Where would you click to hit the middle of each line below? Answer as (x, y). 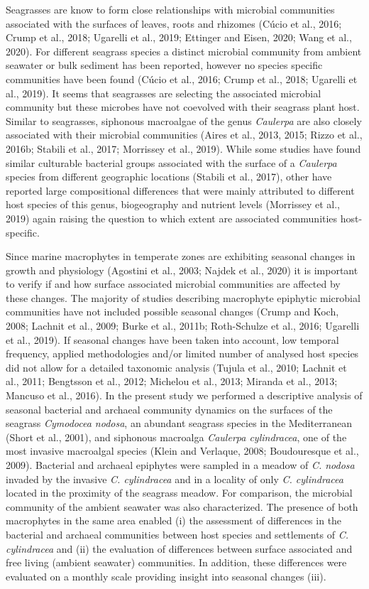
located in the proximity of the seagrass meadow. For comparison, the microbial (179, 493)
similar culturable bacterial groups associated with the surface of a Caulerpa (171, 162)
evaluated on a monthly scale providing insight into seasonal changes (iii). (166, 576)
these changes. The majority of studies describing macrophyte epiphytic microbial (183, 297)
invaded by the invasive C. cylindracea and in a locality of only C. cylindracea (175, 479)
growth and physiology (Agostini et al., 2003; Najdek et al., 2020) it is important (182, 270)
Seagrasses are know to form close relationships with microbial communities (170, 9)
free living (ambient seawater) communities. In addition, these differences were (176, 562)
